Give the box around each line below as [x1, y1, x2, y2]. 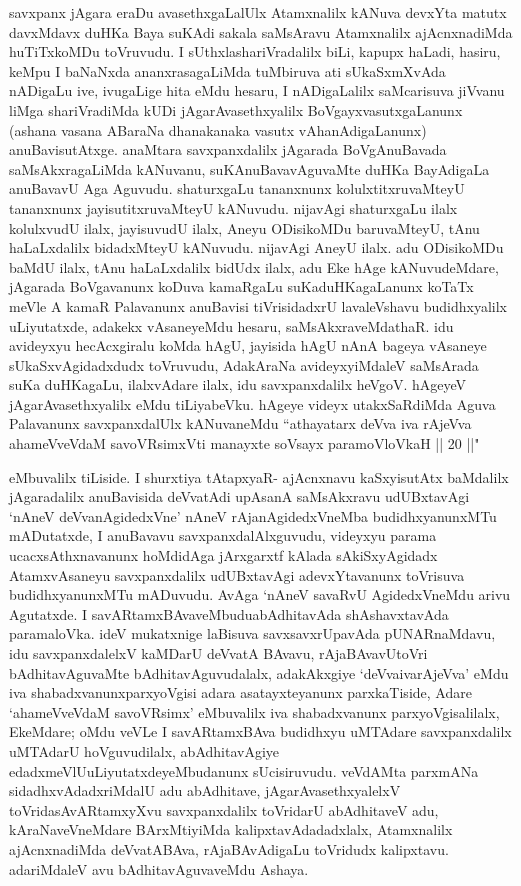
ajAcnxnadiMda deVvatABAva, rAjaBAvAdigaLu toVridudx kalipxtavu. [9, 838, 449, 859]
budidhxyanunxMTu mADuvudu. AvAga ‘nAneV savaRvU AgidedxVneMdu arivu [9, 584, 511, 605]
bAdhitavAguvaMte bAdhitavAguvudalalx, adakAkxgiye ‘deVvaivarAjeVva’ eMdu [9, 662, 509, 683]
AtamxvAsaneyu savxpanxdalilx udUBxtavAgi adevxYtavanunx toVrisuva [9, 564, 465, 585]
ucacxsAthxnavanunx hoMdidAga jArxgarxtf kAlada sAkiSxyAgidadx [9, 545, 438, 566]
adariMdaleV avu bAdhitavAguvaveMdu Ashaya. [9, 858, 309, 879]
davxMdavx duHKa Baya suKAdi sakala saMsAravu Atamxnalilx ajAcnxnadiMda [9, 21, 513, 42]
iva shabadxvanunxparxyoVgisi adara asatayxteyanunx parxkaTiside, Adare [9, 682, 472, 703]
